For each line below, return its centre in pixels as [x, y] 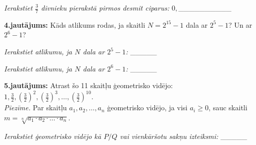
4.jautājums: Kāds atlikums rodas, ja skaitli [75, 24]
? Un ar [240, 24]
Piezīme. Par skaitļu [36, 107]
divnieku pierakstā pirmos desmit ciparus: [105, 8]
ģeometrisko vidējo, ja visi [147, 107]
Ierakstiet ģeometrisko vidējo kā [53, 136]
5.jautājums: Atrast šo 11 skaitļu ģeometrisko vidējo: [89, 85]
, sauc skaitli [228, 107]
